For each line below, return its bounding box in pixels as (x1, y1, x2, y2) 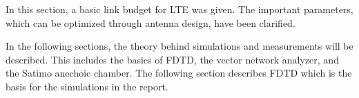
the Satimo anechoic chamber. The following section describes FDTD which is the (6, 66, 352, 80)
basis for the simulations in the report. (6, 79, 168, 93)
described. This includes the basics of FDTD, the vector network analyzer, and (6, 52, 339, 66)
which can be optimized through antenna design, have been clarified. (6, 15, 295, 30)
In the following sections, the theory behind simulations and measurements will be (6, 39, 353, 53)
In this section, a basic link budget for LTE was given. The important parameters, (6, 2, 353, 16)
